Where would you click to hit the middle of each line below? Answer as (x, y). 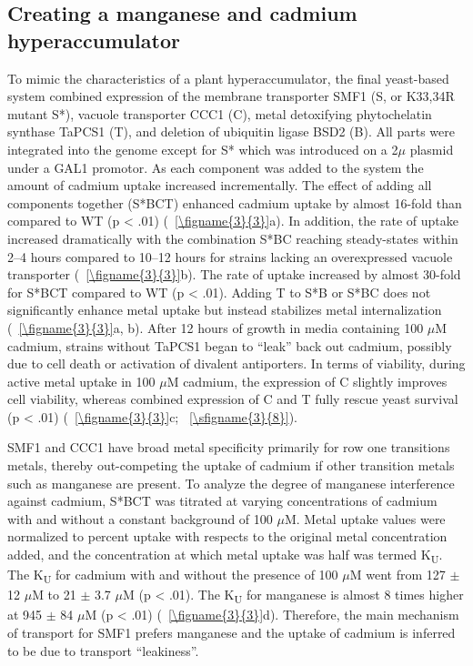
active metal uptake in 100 (81, 381)
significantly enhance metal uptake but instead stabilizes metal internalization (225, 310)
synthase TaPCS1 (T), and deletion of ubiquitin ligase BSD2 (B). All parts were (231, 131)
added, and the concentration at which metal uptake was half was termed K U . (225, 555)
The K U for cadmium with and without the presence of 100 (173, 575)
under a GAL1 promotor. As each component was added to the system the (216, 167)
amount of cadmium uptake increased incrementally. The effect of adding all (220, 185)
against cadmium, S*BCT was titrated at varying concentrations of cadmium (222, 501)
